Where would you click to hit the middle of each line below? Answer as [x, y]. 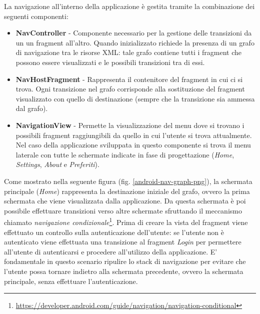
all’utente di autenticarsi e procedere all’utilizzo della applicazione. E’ [111, 251]
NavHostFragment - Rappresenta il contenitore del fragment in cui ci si [129, 79]
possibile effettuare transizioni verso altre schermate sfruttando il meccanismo [123, 210]
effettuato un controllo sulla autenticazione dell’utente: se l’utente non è [114, 232]
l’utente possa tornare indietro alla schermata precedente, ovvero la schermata [124, 271]
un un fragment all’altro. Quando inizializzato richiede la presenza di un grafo [135, 42]
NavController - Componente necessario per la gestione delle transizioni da [134, 33]
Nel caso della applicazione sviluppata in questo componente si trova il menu [133, 145]
